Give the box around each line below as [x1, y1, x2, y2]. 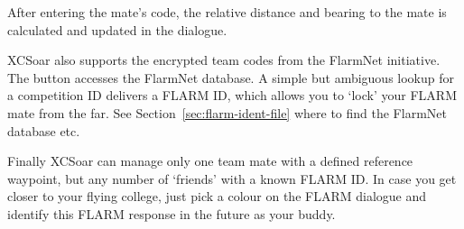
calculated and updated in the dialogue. [7, 20, 227, 39]
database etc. [7, 121, 80, 140]
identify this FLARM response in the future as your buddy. [7, 204, 336, 223]
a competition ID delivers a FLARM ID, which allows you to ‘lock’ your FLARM [7, 86, 457, 105]
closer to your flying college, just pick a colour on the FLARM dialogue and [7, 187, 427, 206]
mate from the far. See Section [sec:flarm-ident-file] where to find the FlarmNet [7, 103, 447, 122]
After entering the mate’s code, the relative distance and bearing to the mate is [7, 3, 447, 21]
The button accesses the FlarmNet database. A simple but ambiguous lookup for [7, 68, 454, 87]
